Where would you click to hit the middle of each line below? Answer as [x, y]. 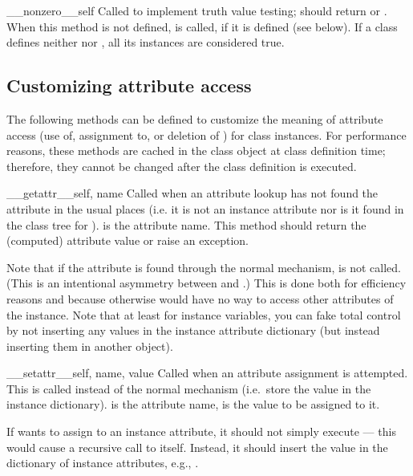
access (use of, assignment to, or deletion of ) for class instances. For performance [206, 134]
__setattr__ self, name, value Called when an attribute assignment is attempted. [207, 373]
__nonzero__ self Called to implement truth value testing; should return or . [197, 10]
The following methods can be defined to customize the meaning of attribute [195, 118]
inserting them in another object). [90, 346]
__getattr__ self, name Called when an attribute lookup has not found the [192, 193]
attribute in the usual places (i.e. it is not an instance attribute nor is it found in [205, 208]
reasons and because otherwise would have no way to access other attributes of [200, 298]
